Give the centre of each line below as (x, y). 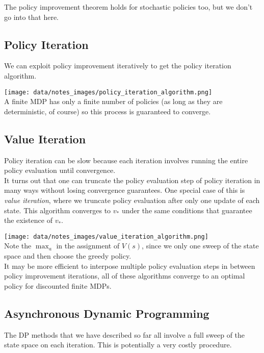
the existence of (28, 220)
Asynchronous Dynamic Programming (107, 313)
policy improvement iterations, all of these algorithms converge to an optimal (125, 276)
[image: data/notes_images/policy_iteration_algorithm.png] (108, 92)
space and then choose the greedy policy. (68, 256)
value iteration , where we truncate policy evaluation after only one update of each (132, 200)
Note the (18, 246)
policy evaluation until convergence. (60, 170)
